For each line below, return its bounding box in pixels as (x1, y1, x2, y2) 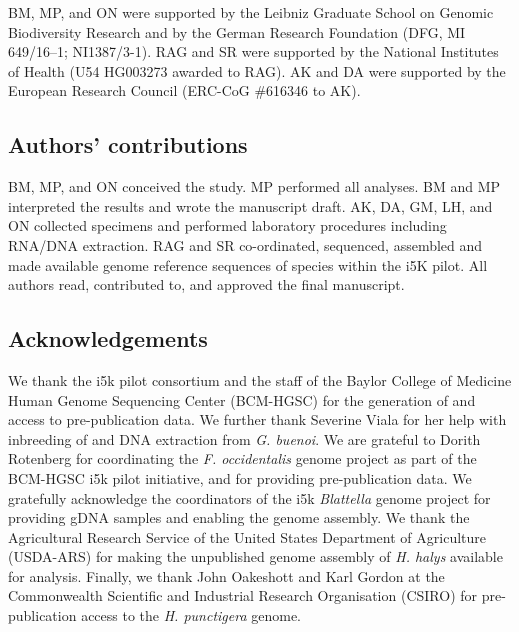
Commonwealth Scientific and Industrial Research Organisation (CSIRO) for (8, 585, 478, 606)
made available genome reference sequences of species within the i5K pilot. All (8, 254, 488, 275)
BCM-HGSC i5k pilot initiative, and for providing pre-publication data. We (8, 467, 472, 488)
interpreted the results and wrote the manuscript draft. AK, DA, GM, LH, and (8, 195, 493, 216)
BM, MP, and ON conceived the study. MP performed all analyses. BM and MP (8, 176, 501, 197)
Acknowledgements (8, 323, 208, 354)
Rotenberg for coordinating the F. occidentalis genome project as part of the (8, 448, 477, 469)
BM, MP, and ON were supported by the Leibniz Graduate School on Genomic (8, 2, 494, 22)
